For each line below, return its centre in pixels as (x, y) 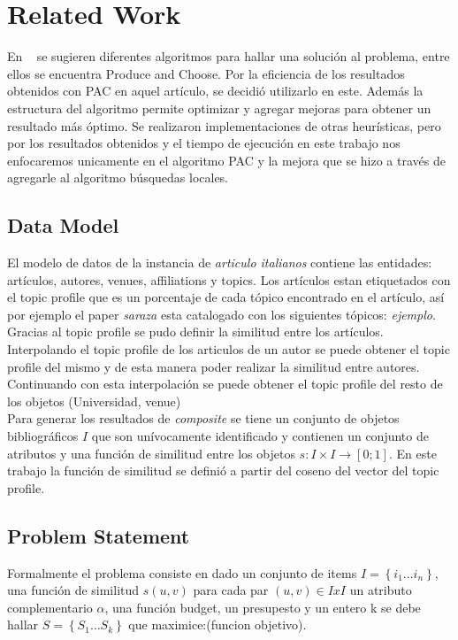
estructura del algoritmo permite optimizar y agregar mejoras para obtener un (219, 108)
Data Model (63, 225)
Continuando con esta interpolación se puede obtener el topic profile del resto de (225, 384)
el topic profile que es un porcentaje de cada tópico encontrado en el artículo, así (226, 297)
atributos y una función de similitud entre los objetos (151, 453)
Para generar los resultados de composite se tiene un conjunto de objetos (203, 418)
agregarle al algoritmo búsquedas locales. (118, 177)
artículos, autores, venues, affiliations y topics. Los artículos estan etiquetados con (229, 279)
